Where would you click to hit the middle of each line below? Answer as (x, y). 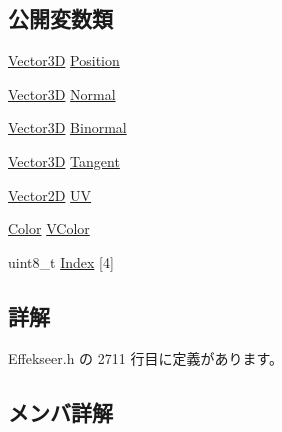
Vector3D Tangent (64, 160)
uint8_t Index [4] (61, 261)
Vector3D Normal (62, 93)
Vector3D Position (64, 60)
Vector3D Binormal (67, 127)
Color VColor (49, 228)
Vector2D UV (50, 194)
